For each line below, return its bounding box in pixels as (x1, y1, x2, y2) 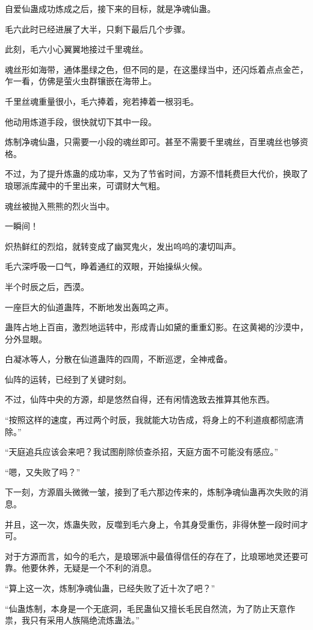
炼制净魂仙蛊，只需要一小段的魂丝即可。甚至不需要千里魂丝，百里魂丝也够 (5, 135, 300, 148)
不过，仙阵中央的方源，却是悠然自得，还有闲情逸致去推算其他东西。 (5, 393, 274, 406)
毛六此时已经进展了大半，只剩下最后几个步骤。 (5, 22, 190, 35)
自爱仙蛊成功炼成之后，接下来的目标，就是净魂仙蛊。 (5, 2, 215, 14)
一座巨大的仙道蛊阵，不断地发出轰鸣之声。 (5, 300, 173, 313)
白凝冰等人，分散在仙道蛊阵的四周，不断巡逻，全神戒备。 (5, 353, 232, 365)
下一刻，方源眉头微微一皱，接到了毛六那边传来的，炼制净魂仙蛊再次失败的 (5, 486, 300, 498)
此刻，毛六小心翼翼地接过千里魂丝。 (5, 43, 148, 55)
